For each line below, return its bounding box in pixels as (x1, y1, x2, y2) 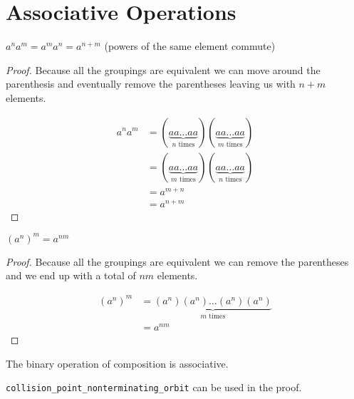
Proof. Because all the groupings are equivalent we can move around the (6, 62, 321, 77)
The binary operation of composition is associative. (6, 356, 229, 370)
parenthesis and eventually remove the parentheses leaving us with (6, 76, 296, 91)
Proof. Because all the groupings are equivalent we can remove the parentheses (6, 254, 349, 269)
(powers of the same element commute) (104, 38, 276, 53)
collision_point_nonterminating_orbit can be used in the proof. (6, 380, 302, 395)
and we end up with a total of (6, 268, 136, 283)
